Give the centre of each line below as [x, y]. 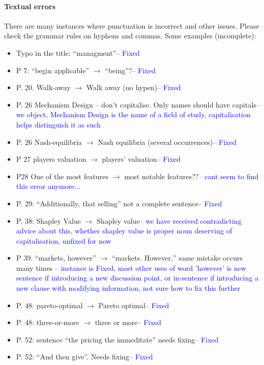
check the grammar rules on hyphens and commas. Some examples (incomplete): [130, 36]
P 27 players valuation [51, 159]
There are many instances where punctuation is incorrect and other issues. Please [132, 25]
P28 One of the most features [62, 176]
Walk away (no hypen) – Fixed [134, 87]
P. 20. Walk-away [43, 87]
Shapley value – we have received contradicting [169, 220]
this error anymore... [48, 186]
